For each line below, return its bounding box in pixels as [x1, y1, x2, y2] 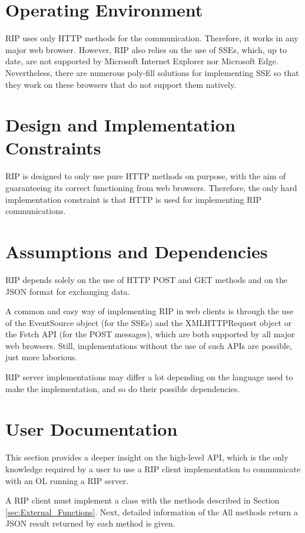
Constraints [5, 136, 101, 160]
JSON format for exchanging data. [5, 285, 130, 297]
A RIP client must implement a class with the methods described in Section [5, 494, 280, 506]
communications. [5, 205, 66, 217]
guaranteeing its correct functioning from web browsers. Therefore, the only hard [5, 182, 297, 193]
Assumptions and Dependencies [5, 239, 268, 263]
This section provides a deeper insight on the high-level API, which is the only [5, 451, 289, 463]
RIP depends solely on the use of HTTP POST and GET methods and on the [5, 273, 287, 285]
